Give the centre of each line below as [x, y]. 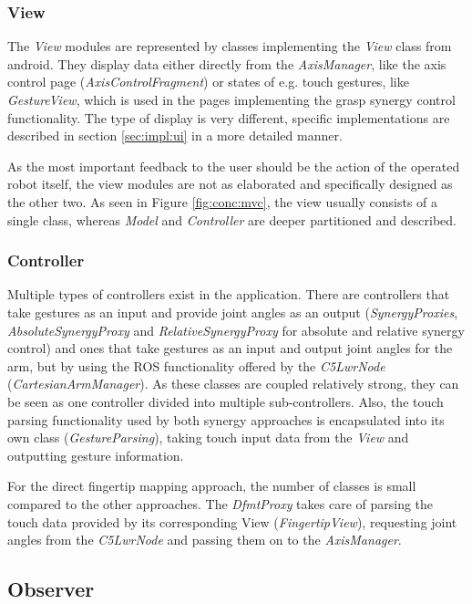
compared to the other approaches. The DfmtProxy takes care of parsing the [221, 503]
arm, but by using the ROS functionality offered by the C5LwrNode [196, 365]
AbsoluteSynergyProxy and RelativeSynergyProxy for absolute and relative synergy [236, 330]
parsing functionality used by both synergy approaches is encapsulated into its [226, 419]
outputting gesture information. [96, 455]
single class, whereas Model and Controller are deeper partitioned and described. [232, 219]
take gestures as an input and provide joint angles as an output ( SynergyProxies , [233, 312]
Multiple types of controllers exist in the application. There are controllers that [229, 294]
